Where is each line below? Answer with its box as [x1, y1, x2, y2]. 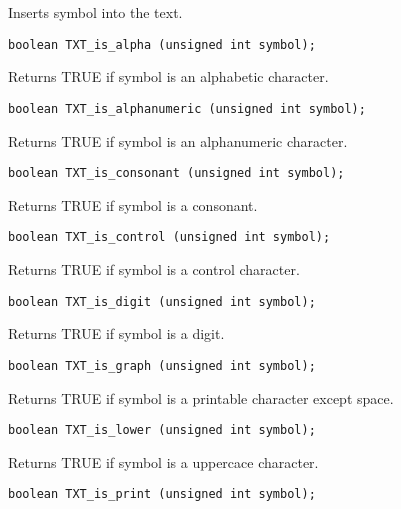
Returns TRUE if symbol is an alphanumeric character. [8, 130, 348, 151]
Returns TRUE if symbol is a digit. [8, 323, 225, 344]
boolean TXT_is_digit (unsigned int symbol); [8, 294, 316, 309]
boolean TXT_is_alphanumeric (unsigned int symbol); [8, 101, 366, 116]
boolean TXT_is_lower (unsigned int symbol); [8, 423, 316, 438]
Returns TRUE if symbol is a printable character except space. [8, 387, 394, 408]
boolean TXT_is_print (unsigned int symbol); [8, 487, 316, 502]
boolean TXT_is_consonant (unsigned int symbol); [8, 166, 345, 181]
